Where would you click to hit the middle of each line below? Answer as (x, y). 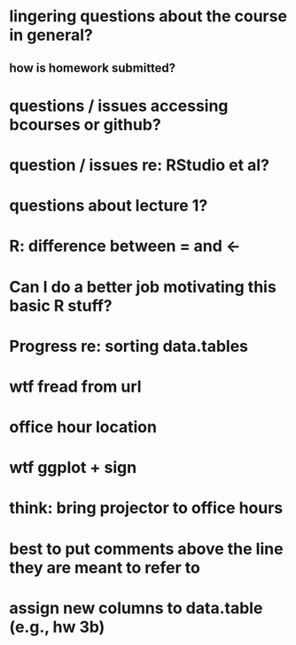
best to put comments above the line (146, 549)
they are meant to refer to (105, 567)
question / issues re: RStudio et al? (140, 165)
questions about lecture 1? (109, 206)
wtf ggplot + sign (73, 468)
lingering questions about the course (148, 16)
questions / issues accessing (119, 106)
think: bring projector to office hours (146, 508)
